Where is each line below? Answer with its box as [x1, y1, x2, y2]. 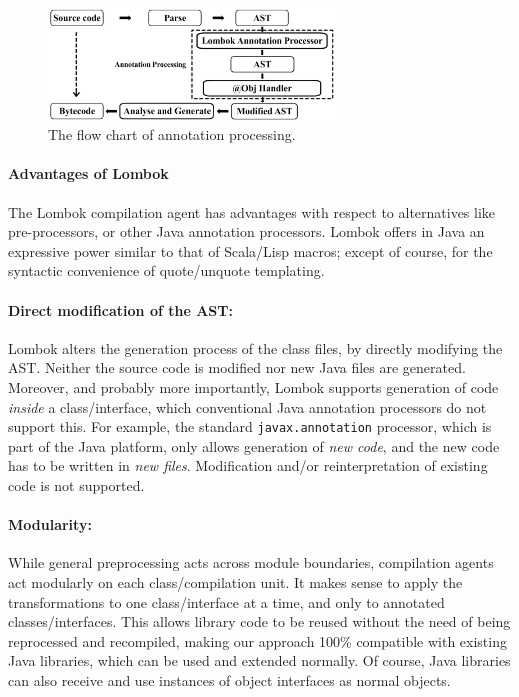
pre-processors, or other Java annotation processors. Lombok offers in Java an [8, 221, 485, 242]
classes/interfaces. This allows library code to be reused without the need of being [8, 611, 511, 632]
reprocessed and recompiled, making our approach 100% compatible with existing [8, 630, 507, 651]
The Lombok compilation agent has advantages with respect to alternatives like [8, 201, 496, 222]
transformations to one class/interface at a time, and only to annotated [8, 591, 445, 612]
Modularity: [8, 514, 92, 535]
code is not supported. [8, 474, 145, 495]
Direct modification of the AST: [8, 299, 233, 320]
